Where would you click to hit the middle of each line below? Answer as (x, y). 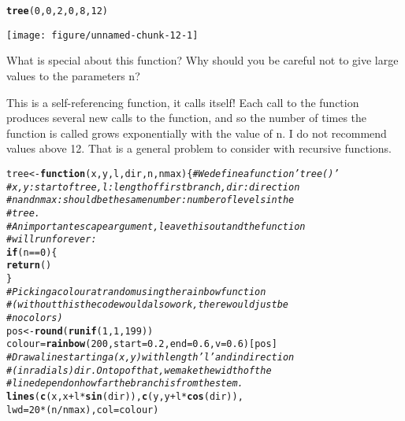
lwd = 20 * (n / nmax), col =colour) (83, 410)
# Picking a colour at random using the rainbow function (136, 292)
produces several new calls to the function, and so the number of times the (187, 118)
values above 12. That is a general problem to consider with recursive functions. (199, 148)
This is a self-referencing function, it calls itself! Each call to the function (183, 102)
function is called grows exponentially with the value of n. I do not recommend (197, 133)
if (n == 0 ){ (32, 252)
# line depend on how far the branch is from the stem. (125, 384)
